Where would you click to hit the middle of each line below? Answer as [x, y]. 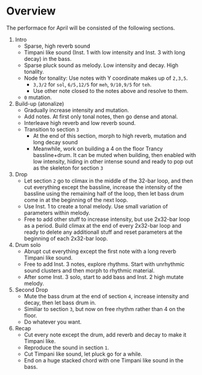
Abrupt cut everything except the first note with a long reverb [100, 251]
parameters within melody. [57, 213]
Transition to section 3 [52, 129]
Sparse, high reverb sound [57, 46]
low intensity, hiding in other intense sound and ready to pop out [113, 161]
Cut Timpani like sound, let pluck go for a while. [83, 354]
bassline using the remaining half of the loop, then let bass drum [104, 193]
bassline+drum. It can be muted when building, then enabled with [114, 155]
